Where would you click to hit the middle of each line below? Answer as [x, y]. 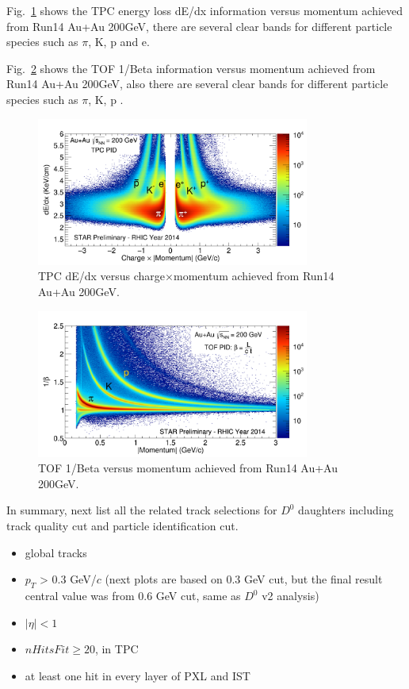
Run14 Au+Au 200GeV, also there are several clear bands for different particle [197, 84]
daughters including [346, 510]
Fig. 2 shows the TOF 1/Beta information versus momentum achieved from [191, 68]
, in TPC [117, 649]
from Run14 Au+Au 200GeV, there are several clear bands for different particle [199, 26]
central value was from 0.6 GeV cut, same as [133, 596]
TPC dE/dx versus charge [102, 276]
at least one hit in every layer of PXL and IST [138, 675]
